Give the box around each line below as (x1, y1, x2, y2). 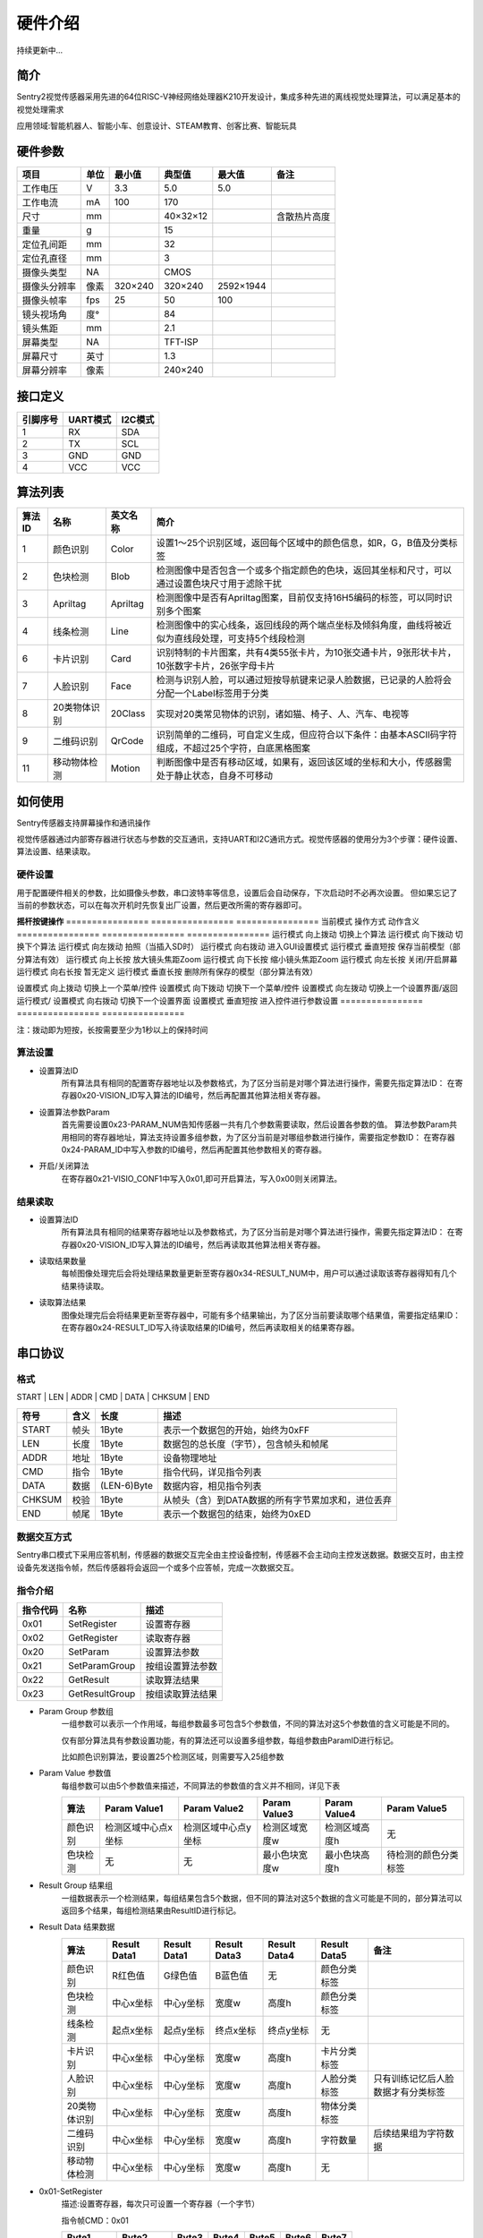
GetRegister (68, 1631, 118, 1644)
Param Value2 (183, 1802, 244, 1815)
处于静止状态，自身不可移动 (156, 770, 273, 782)
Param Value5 (386, 1802, 447, 1815)
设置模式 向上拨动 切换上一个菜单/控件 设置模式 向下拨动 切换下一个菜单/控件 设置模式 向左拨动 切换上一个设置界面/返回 (16, 983, 458, 994)
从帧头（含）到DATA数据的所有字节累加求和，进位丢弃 (162, 1493, 393, 1506)
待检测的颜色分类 (386, 1849, 460, 1861)
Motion (110, 762, 140, 774)
